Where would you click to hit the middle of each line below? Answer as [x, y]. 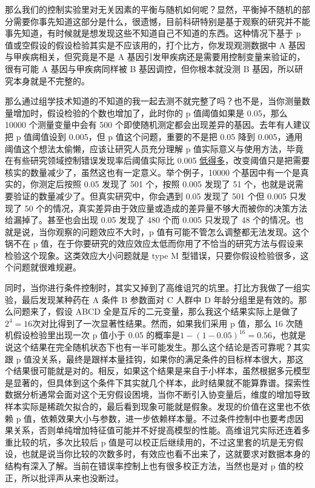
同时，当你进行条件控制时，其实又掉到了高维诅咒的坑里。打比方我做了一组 [153, 288]
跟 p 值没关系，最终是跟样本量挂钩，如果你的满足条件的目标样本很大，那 [150, 359]
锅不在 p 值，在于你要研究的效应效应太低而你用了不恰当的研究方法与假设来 [154, 243]
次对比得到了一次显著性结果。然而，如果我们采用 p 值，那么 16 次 [163, 323]
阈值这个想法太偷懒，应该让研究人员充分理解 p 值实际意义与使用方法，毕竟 [154, 148]
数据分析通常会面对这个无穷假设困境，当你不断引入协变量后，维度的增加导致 [157, 394]
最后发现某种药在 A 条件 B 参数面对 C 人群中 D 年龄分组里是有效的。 [160, 299]
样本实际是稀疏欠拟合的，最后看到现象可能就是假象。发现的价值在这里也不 [153, 406]
